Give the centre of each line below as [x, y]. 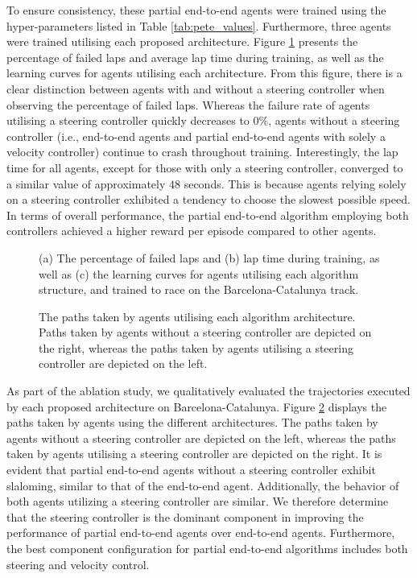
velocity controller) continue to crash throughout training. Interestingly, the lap [202, 152]
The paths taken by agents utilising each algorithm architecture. [197, 316]
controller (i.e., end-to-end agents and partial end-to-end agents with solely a [196, 136]
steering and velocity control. [78, 564]
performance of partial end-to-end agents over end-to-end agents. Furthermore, [201, 533]
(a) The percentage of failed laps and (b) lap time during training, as [209, 257]
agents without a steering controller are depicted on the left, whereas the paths [201, 438]
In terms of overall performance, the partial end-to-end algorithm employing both [208, 215]
